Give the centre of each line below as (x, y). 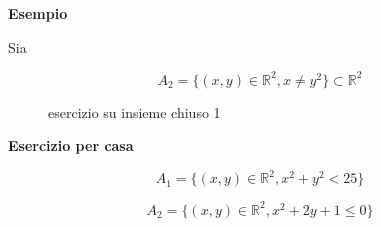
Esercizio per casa (71, 145)
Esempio (38, 13)
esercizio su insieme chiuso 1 (134, 111)
